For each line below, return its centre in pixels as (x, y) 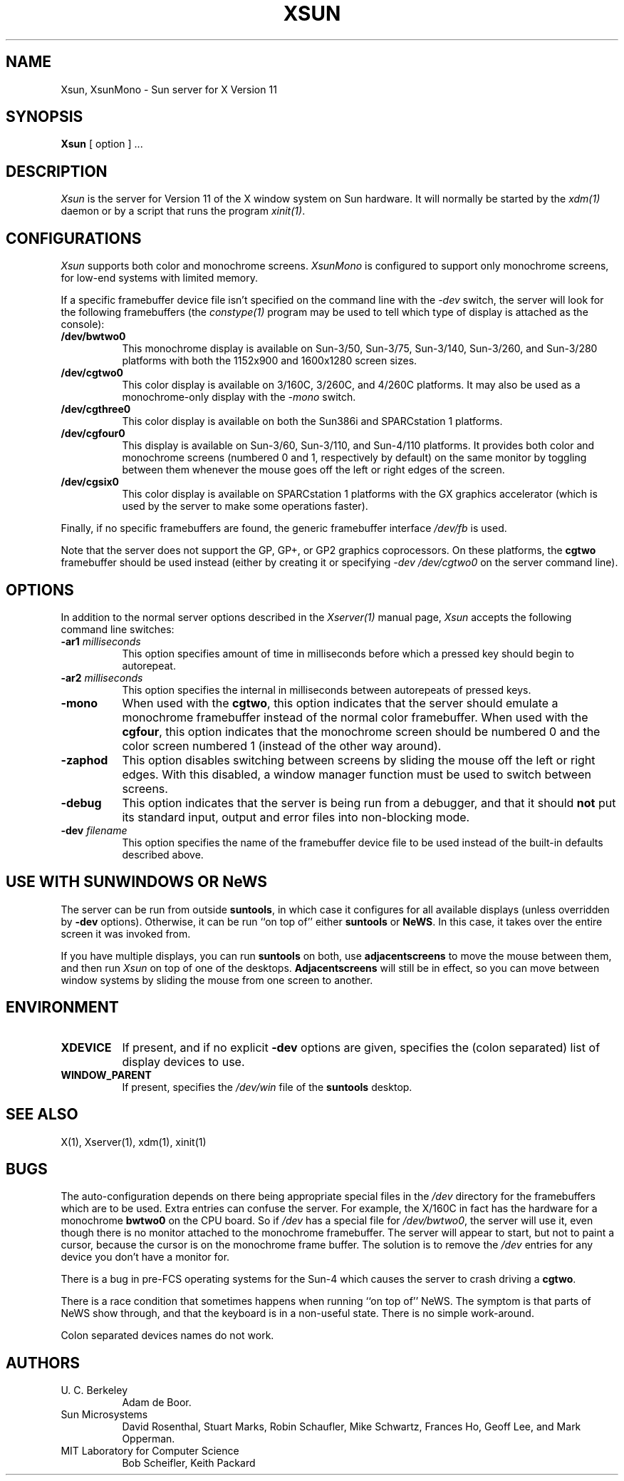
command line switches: (118, 629)
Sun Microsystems (104, 1415)
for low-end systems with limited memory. (160, 278)
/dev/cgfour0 (93, 434)
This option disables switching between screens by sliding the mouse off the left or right (359, 760)
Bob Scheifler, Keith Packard (189, 1463)
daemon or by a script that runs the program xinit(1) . (183, 211)
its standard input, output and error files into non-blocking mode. (296, 817)
